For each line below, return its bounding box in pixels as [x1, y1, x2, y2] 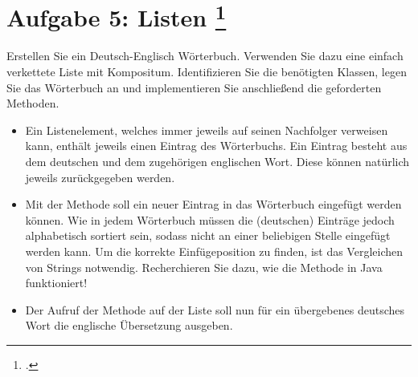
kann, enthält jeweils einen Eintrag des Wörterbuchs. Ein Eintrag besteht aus [25, 137, 408, 154]
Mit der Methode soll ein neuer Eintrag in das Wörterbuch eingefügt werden [25, 196, 402, 213]
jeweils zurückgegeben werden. [25, 168, 175, 185]
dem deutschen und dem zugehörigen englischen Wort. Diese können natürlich [25, 153, 410, 170]
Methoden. [6, 95, 59, 111]
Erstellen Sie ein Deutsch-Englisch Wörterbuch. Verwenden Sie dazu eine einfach [6, 47, 404, 64]
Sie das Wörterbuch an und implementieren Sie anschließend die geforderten [6, 79, 382, 95]
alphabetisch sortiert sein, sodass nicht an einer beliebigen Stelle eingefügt [25, 227, 391, 244]
